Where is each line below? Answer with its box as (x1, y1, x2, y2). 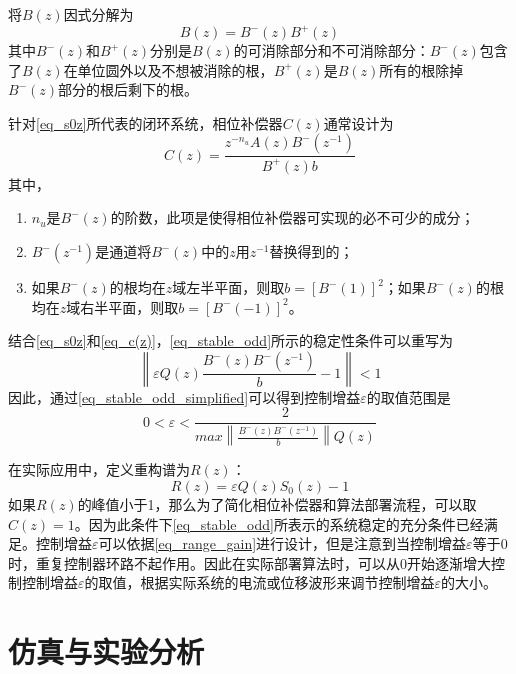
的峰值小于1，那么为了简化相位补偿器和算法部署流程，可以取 (77, 493, 477, 514)
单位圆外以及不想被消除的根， (77, 59, 274, 80)
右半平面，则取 (80, 296, 179, 317)
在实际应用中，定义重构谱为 (8, 459, 190, 480)
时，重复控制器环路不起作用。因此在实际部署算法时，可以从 (8, 552, 400, 573)
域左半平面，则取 (172, 277, 285, 298)
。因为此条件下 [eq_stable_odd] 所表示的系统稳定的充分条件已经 (74, 513, 484, 534)
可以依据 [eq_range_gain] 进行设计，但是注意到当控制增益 (98, 533, 467, 554)
